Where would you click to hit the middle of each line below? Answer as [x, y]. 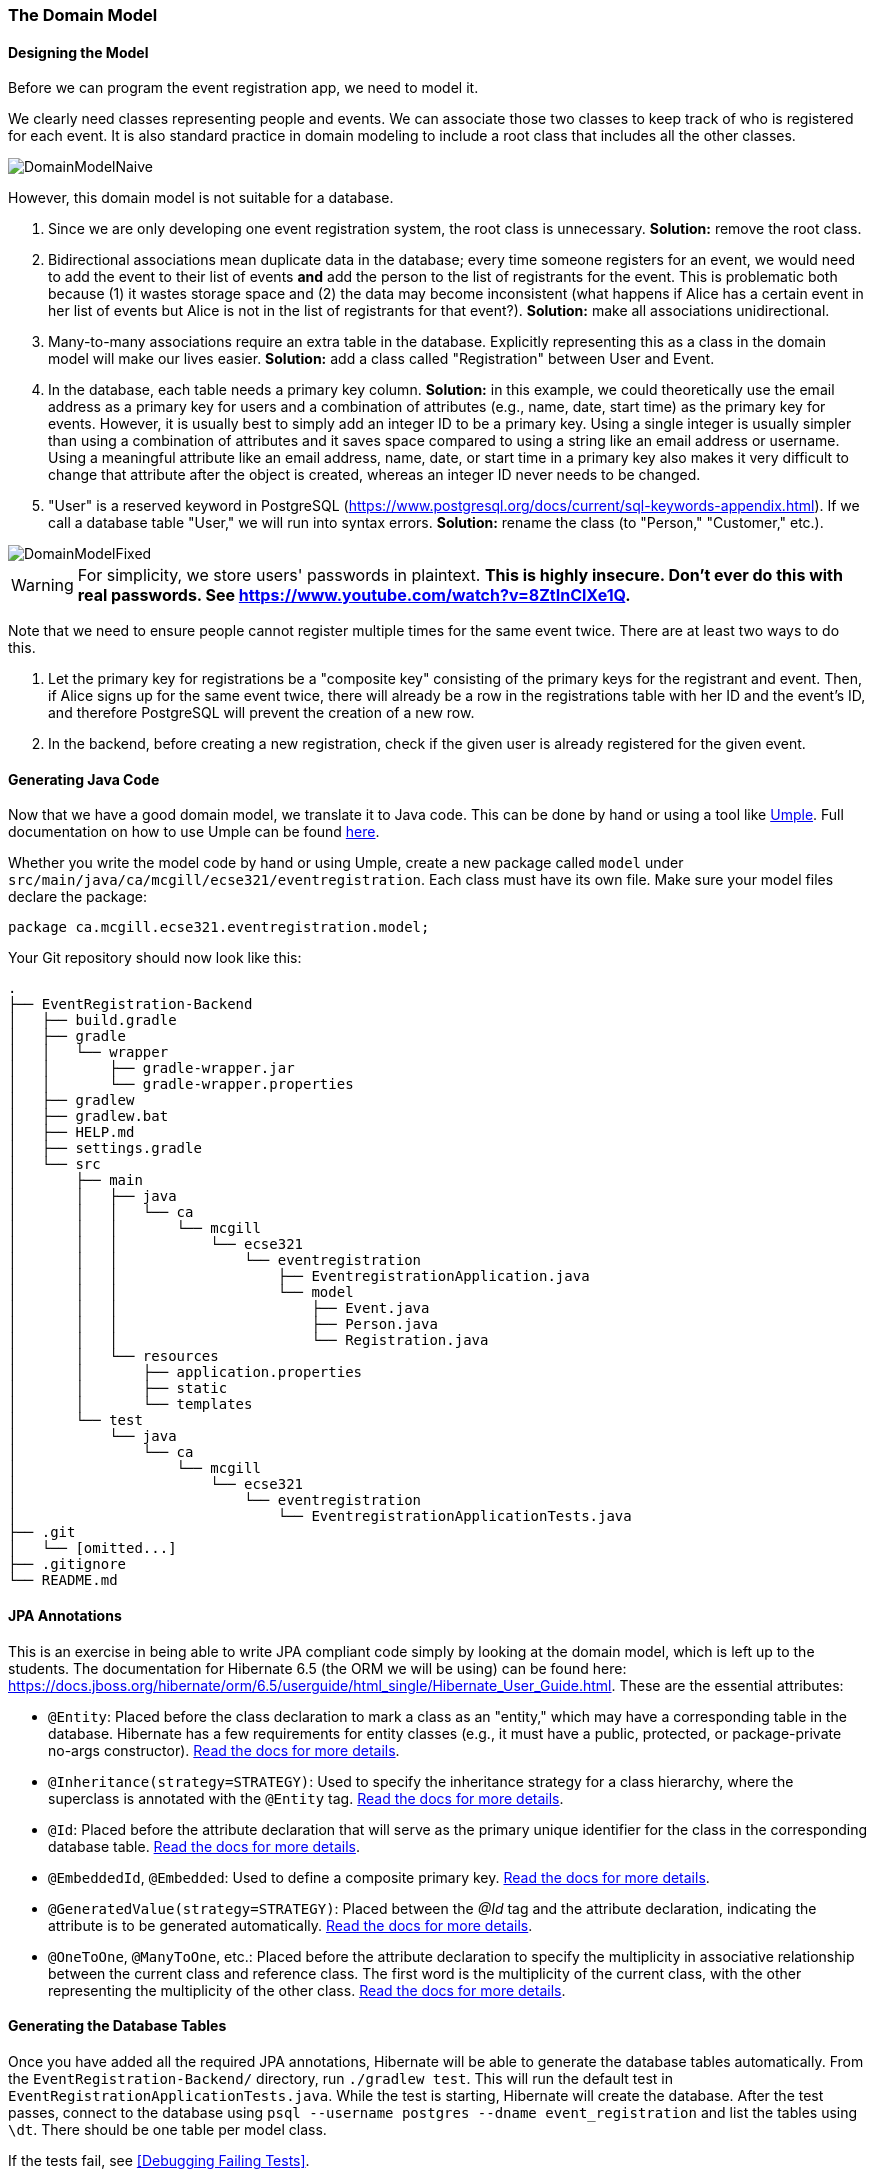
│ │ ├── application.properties [185, 1372]
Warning [42, 585]
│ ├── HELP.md [71, 1132]
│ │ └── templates [130, 1404]
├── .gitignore [67, 1564]
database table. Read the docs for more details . [204, 1846]
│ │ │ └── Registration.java [248, 1340]
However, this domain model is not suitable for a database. [201, 198]
